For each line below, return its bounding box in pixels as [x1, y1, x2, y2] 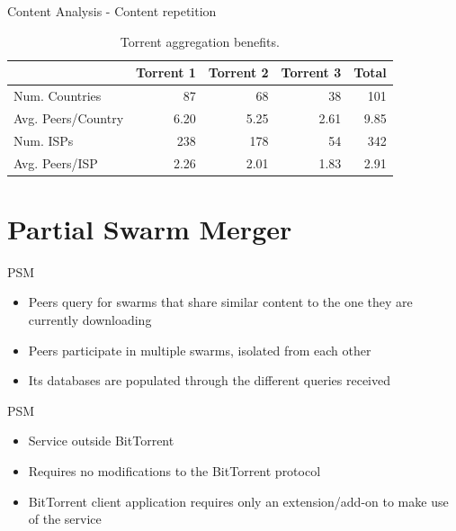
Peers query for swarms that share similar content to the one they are [28, 292, 413, 311]
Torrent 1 [136, 63, 196, 82]
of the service [28, 509, 102, 528]
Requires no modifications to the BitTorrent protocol [28, 461, 321, 480]
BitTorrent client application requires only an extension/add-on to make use [28, 491, 449, 510]
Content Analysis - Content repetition [7, 2, 217, 20]
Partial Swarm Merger [7, 210, 292, 247]
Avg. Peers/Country [13, 108, 124, 127]
